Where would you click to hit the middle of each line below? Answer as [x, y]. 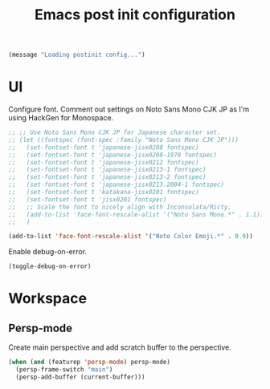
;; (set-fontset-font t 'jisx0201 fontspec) [88, 199]
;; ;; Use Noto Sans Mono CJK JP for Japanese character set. [115, 132]
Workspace [47, 299]
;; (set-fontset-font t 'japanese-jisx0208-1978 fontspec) [113, 155]
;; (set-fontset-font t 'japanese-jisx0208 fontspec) [104, 147]
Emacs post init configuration [135, 15]
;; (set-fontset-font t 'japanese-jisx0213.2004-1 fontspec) [117, 185]
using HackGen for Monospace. [61, 118]
